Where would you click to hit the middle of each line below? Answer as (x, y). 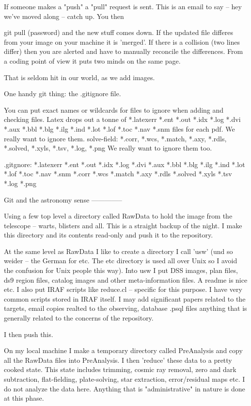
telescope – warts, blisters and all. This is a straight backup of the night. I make (123, 225)
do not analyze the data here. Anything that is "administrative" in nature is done (125, 388)
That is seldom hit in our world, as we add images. (79, 77)
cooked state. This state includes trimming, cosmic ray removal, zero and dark (120, 369)
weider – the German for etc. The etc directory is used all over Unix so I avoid (121, 261)
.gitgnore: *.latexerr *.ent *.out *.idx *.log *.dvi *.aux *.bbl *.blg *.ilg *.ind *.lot (125, 164)
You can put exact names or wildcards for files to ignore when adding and (114, 110)
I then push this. (29, 334)
